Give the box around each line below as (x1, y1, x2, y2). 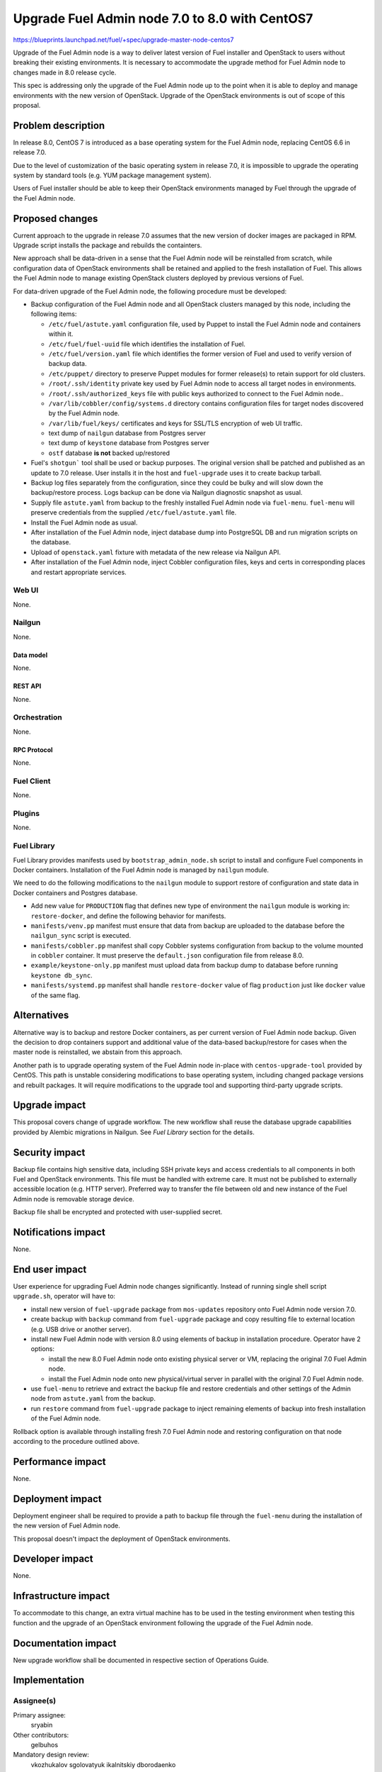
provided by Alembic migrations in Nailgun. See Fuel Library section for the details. (13, 1128, 255, 1136)
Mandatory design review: (13, 1751, 90, 1759)
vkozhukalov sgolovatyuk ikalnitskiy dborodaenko (30, 1760, 176, 1768)
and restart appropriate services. (30, 568, 127, 576)
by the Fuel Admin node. (48, 409, 120, 417)
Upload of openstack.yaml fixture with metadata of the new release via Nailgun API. (30, 548, 281, 556)
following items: (30, 310, 77, 318)
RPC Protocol (13, 745, 53, 754)
